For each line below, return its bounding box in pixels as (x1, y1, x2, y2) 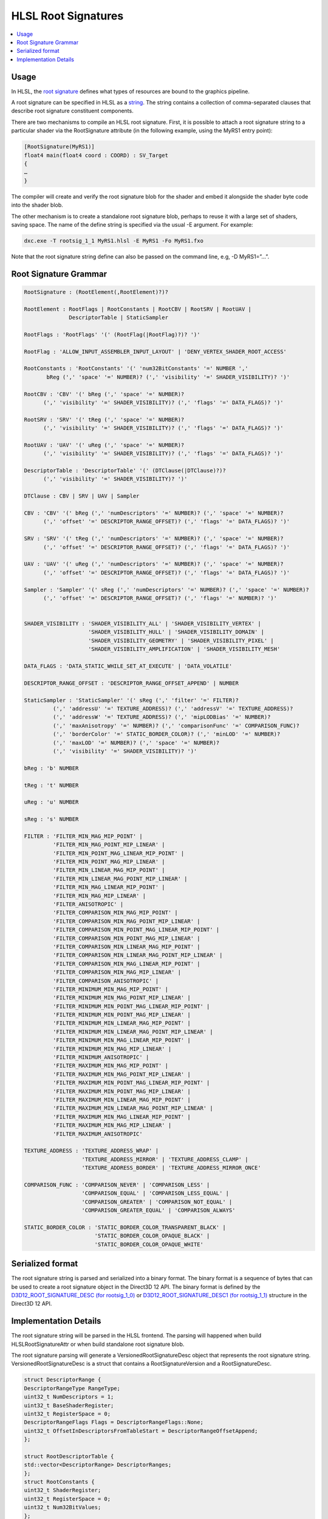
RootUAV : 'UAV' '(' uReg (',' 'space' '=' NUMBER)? (24, 441, 185, 448)
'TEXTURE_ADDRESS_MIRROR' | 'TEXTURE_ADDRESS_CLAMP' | (81, 1156, 248, 1163)
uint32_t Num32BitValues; (24, 1504, 101, 1511)
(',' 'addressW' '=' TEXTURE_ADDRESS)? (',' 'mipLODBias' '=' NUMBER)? (52, 714, 271, 721)
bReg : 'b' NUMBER (24, 764, 79, 772)
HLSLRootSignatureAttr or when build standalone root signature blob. (11, 1340, 185, 1348)
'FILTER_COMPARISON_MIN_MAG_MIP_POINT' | (52, 909, 179, 916)
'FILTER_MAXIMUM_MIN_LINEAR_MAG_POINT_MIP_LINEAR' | (52, 1105, 213, 1112)
